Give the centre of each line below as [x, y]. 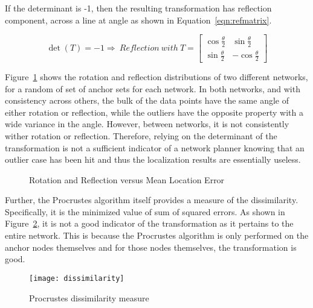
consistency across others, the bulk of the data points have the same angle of [147, 100]
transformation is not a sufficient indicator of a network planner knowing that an [155, 147]
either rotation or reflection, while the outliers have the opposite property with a [154, 112]
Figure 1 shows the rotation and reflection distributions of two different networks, [156, 76]
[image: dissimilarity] [77, 278]
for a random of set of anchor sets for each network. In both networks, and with [153, 88]
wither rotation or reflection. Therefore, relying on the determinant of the [141, 135]
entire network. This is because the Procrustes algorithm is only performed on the [157, 235]
